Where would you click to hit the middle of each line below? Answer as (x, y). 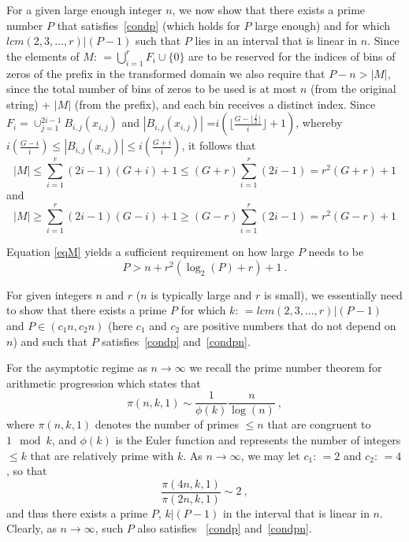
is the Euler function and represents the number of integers (258, 440)
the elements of (43, 56)
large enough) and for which (323, 25)
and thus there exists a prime (77, 512)
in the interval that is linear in (296, 512)
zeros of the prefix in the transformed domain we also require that (166, 73)
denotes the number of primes (167, 424)
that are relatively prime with (102, 455)
